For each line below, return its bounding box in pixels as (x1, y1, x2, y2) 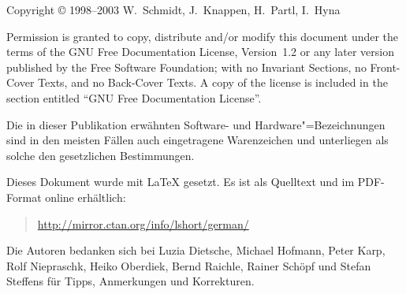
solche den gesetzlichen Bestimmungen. (6, 147, 195, 163)
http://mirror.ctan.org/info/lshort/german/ (37, 215, 249, 232)
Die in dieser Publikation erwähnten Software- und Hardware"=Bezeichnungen (6, 116, 386, 132)
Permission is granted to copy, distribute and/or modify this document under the (6, 28, 399, 44)
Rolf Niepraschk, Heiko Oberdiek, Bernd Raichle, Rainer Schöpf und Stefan (6, 257, 371, 274)
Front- (370, 58, 400, 75)
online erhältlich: (45, 188, 126, 205)
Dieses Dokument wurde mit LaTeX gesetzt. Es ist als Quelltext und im (6, 173, 355, 190)
